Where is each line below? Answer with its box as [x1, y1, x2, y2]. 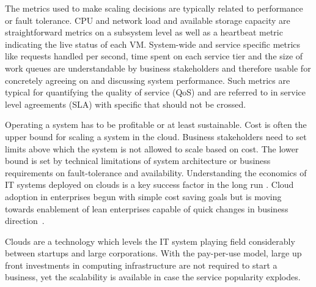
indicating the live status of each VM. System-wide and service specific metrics [5, 37, 301, 50]
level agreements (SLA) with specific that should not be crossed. [5, 97, 246, 110]
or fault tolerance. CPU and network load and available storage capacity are [5, 13, 290, 26]
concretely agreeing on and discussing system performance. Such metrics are [5, 73, 290, 86]
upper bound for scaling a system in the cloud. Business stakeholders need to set [5, 130, 307, 143]
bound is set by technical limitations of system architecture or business [5, 154, 271, 167]
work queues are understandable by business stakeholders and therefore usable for [5, 61, 311, 74]
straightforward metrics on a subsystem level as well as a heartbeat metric [5, 26, 283, 39]
